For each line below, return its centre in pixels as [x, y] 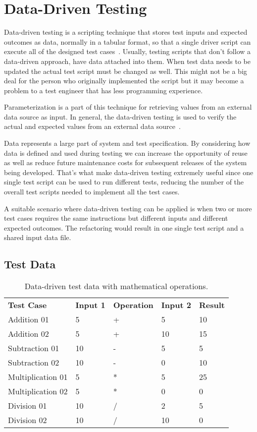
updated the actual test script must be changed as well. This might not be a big [126, 71]
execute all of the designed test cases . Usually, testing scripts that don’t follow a [128, 51]
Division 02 [27, 420]
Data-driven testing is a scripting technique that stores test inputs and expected [126, 32]
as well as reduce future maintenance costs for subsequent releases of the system [126, 162]
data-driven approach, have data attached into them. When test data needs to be [128, 61]
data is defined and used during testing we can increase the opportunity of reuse [126, 153]
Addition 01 [28, 319]
